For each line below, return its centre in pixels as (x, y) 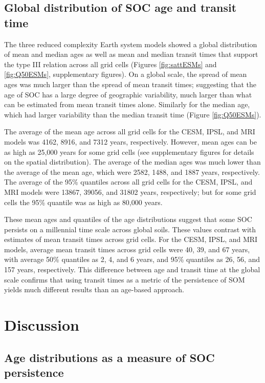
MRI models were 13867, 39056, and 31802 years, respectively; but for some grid (130, 192)
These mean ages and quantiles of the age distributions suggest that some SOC (128, 219)
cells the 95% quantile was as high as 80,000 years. (83, 202)
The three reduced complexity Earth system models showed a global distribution (131, 44)
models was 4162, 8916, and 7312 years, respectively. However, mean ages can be (130, 141)
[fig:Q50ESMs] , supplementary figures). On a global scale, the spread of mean (126, 74)
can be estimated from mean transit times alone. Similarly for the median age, (127, 104)
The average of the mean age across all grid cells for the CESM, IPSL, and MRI (130, 132)
